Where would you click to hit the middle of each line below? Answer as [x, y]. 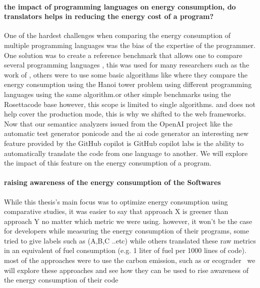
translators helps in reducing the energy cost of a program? [109, 16]
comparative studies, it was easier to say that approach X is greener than [116, 211]
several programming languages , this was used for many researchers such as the [127, 65]
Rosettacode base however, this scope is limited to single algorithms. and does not [130, 104]
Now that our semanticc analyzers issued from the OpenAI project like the [118, 123]
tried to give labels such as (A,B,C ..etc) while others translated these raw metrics [130, 240]
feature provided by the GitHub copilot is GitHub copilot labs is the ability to [124, 143]
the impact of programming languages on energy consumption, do [120, 6]
